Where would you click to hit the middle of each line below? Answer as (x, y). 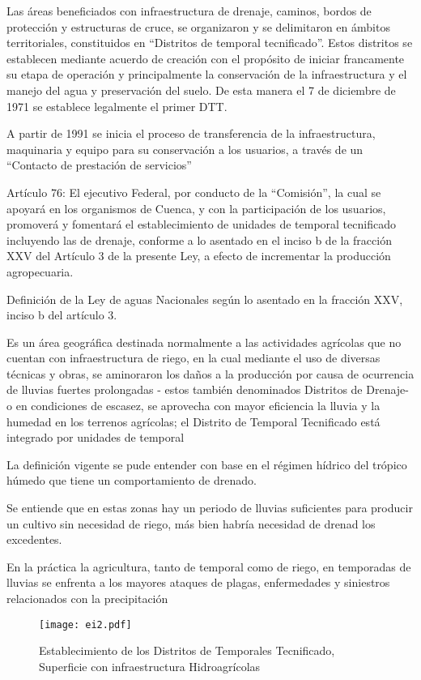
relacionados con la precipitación (87, 598)
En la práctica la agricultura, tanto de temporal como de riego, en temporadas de (209, 566)
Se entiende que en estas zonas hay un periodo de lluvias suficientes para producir (210, 508)
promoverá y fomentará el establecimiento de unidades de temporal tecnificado (201, 224)
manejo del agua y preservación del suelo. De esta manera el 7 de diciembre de (201, 90)
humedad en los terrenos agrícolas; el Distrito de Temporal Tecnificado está (193, 421)
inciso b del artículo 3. (62, 315)
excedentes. (34, 539)
